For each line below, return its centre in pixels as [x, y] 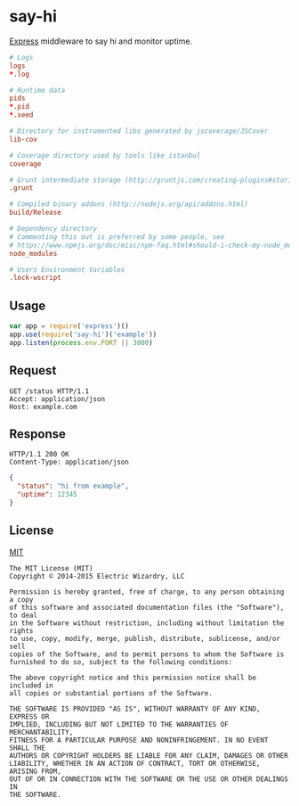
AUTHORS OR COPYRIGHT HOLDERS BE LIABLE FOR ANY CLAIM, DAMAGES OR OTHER [149, 755]
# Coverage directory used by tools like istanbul [105, 155]
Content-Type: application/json [69, 462]
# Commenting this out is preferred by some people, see [117, 237]
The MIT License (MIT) [51, 568]
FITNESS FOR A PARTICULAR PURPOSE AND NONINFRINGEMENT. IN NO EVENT [139, 740]
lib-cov [24, 139]
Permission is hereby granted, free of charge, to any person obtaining [147, 592]
